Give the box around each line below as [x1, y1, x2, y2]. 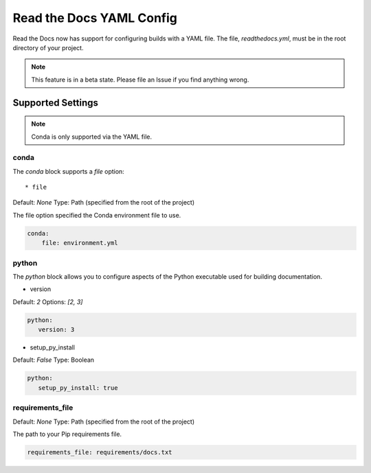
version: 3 [38, 326, 75, 334]
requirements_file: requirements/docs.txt [27, 448, 172, 456]
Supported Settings [12, 97, 99, 108]
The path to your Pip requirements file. [12, 430, 122, 438]
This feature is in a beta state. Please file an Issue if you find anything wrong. [31, 76, 249, 84]
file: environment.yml [41, 239, 118, 247]
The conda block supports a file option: [12, 167, 125, 175]
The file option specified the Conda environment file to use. [12, 211, 181, 219]
